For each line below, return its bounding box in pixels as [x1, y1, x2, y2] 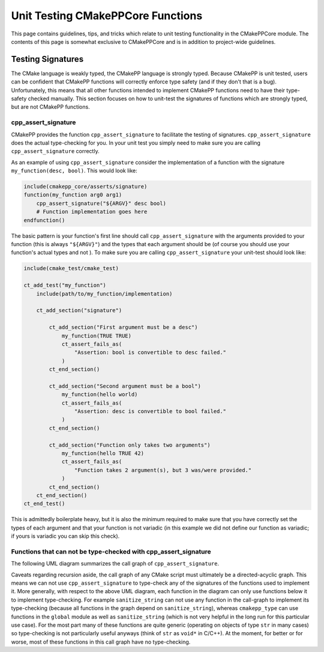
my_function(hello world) [61, 391, 138, 398]
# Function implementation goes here [36, 208, 148, 216]
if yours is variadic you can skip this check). [11, 533, 120, 540]
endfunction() [23, 217, 65, 223]
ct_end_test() [23, 500, 65, 507]
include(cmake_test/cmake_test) [23, 265, 119, 272]
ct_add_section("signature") [36, 307, 122, 314]
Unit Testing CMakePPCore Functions [11, 9, 203, 22]
